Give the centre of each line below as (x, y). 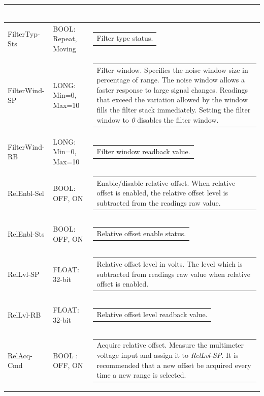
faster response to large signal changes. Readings (172, 89)
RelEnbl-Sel (26, 193)
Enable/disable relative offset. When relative (166, 182)
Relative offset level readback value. (152, 314)
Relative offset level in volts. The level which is (170, 264)
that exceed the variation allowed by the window (172, 100)
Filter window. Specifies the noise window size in (172, 69)
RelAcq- (20, 355)
